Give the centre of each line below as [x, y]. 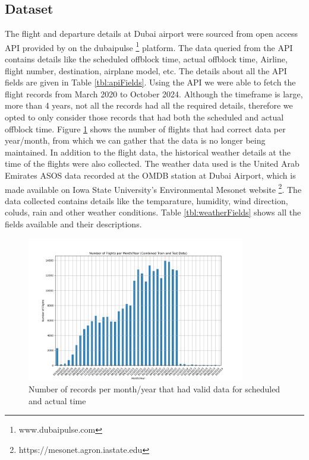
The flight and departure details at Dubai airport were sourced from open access [152, 34]
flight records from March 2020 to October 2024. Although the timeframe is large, [154, 93]
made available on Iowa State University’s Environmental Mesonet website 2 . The [153, 188]
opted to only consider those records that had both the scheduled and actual [144, 117]
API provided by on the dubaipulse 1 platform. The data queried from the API [149, 46]
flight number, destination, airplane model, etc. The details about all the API [146, 70]
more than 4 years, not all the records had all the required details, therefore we [149, 105]
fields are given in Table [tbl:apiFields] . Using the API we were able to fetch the [150, 82]
